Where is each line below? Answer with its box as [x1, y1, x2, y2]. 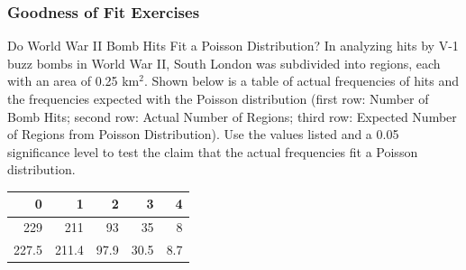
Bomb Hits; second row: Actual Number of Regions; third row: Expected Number [7, 107, 457, 126]
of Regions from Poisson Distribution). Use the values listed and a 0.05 [7, 125, 399, 144]
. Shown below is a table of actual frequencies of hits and [143, 71, 460, 90]
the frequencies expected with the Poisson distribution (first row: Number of [7, 89, 429, 107]
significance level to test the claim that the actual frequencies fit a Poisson [7, 142, 418, 161]
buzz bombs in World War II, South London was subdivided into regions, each [7, 53, 441, 72]
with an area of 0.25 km [7, 71, 140, 90]
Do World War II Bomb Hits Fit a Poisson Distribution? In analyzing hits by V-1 [7, 36, 459, 55]
